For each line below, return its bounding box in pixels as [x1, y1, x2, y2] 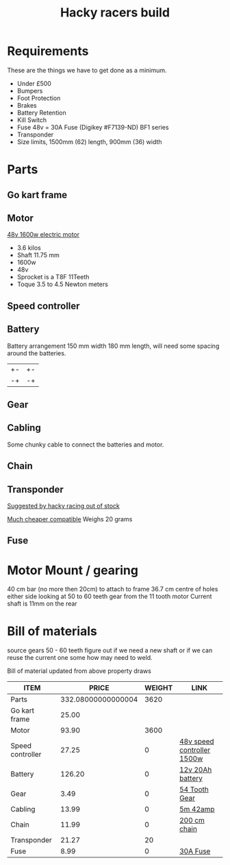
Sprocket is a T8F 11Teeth [16, 273, 90, 281]
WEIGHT [144, 683, 173, 693]
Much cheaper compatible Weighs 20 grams [7, 514, 133, 523]
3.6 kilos [16, 244, 41, 252]
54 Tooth [179, 785, 209, 794]
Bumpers [16, 86, 43, 95]
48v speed [179, 737, 214, 746]
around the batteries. [7, 348, 66, 357]
